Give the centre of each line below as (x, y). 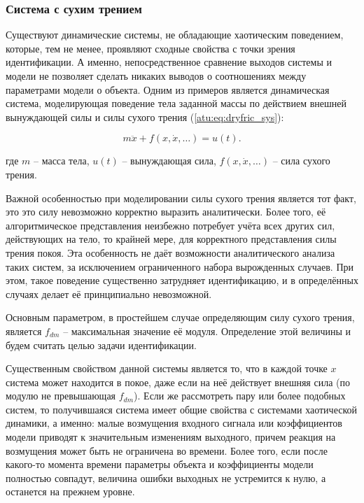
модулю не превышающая (61, 396)
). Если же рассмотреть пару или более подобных (240, 396)
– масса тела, (62, 161)
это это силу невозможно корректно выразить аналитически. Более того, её (166, 212)
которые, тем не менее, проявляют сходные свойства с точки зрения (150, 48)
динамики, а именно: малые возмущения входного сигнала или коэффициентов (174, 423)
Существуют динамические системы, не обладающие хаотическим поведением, (175, 35)
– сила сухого (301, 161)
